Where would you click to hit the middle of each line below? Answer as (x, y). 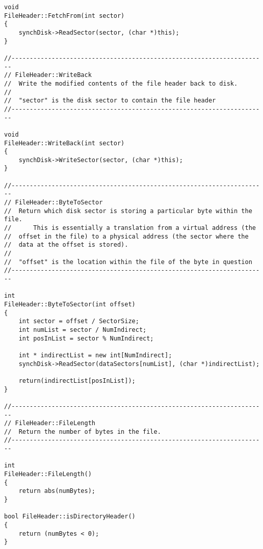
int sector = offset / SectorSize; (79, 321)
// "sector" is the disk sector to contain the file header (110, 101)
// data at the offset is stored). (66, 245)
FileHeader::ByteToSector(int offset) (70, 304)
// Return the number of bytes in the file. (83, 432)
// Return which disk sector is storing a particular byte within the (128, 211)
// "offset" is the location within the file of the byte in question (128, 262)
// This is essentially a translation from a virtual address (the (130, 228)
